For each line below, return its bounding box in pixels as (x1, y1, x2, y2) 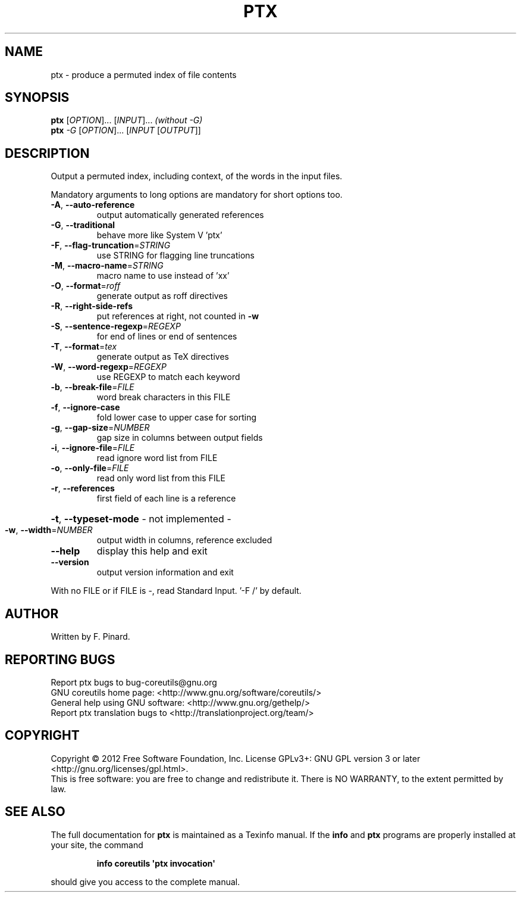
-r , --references (51, 483, 115, 494)
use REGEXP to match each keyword (96, 372, 240, 382)
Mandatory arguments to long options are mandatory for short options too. (51, 189, 343, 200)
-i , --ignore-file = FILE (51, 443, 135, 453)
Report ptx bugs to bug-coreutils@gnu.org (51, 677, 217, 687)
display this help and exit (96, 545, 208, 557)
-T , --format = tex (51, 341, 117, 352)
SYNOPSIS (5, 90, 70, 105)
